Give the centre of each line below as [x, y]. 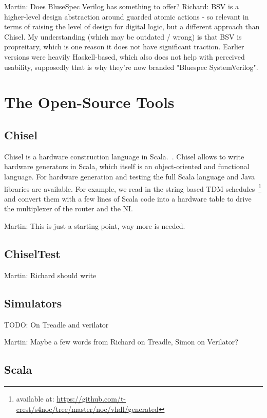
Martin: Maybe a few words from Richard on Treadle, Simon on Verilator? [121, 342]
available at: [35, 398]
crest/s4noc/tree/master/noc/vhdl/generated [87, 408]
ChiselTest [32, 253]
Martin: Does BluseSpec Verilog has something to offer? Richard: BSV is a [122, 6]
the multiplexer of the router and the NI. [69, 208]
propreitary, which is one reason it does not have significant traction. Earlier [124, 47]
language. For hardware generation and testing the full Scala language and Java [130, 176]
